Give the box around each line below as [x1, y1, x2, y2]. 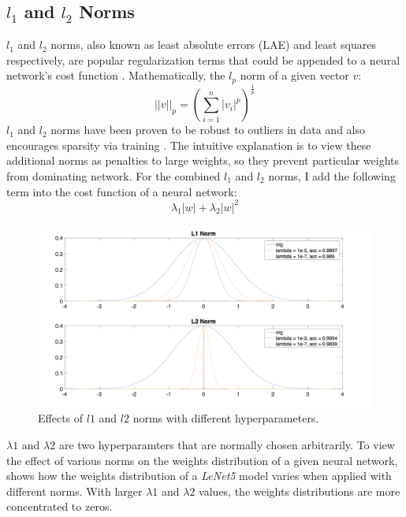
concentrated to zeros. [6, 498, 113, 515]
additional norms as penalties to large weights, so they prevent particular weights [6, 152, 400, 169]
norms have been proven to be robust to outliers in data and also [50, 121, 366, 138]
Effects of [38, 410, 84, 426]
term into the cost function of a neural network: [6, 183, 237, 199]
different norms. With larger [6, 482, 143, 499]
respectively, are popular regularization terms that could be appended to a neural [6, 51, 400, 68]
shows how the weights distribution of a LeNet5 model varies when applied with [6, 467, 392, 484]
